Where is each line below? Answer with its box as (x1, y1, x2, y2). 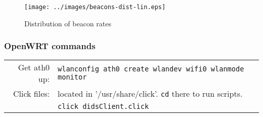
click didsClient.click (58, 102, 149, 111)
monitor (58, 73, 87, 82)
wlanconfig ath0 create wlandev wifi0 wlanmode (58, 65, 244, 73)
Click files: (13, 88, 50, 100)
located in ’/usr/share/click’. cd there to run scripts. (58, 88, 243, 100)
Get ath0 (18, 61, 50, 73)
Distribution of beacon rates (24, 18, 111, 28)
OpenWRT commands (4, 40, 96, 52)
